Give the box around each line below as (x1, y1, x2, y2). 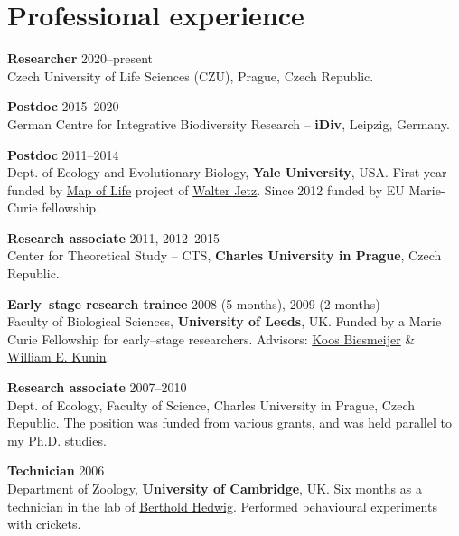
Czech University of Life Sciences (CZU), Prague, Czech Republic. (7, 66, 374, 85)
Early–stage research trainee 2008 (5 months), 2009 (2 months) (7, 294, 380, 313)
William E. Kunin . (7, 347, 110, 366)
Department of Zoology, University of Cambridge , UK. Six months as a (7, 479, 422, 497)
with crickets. (7, 514, 81, 533)
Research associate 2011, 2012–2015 (7, 228, 220, 247)
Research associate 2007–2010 (7, 378, 187, 397)
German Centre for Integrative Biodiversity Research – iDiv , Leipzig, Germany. (7, 114, 450, 133)
